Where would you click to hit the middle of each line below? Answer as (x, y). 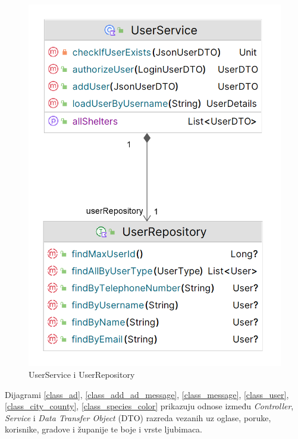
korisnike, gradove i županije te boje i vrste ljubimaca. (104, 429)
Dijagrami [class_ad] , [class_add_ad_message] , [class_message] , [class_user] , (147, 394)
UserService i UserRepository (82, 375)
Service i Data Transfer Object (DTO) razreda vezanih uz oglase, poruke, (138, 417)
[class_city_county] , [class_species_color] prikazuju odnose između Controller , (149, 406)
